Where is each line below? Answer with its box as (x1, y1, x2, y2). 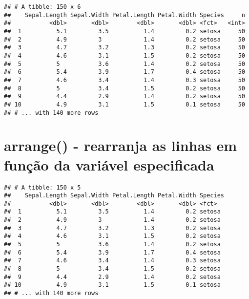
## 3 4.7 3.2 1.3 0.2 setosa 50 (4, 44, 245, 51)
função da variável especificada (4, 154, 214, 174)
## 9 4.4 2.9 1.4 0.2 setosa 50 (4, 93, 245, 100)
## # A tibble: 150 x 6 (4, 3, 81, 10)
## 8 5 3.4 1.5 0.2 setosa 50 (4, 85, 245, 92)
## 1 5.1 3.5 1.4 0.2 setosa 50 (4, 27, 245, 35)
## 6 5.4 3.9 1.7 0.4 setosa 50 (4, 68, 245, 76)
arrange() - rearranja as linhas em (4, 135, 237, 155)
